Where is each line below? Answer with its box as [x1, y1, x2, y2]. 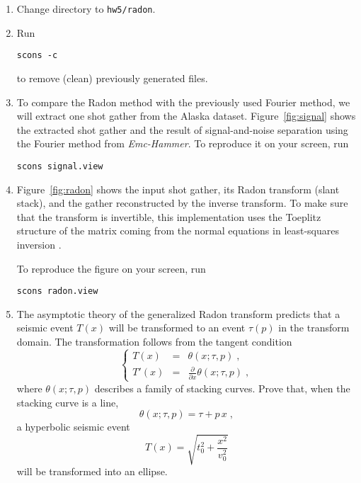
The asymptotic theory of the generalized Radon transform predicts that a [16, 306, 340, 321]
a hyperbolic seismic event [16, 419, 130, 434]
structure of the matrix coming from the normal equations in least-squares [16, 223, 340, 238]
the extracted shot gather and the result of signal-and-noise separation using [16, 122, 348, 137]
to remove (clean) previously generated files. [16, 70, 208, 85]
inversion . [16, 237, 62, 251]
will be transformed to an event [108, 320, 246, 335]
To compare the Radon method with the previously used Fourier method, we [16, 94, 350, 109]
